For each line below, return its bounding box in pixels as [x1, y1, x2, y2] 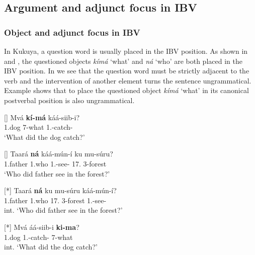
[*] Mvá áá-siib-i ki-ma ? [4, 221, 79, 232]
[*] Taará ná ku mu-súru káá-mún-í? [4, 185, 117, 196]
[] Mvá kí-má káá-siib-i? [4, 112, 80, 122]
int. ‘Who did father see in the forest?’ [4, 205, 123, 215]
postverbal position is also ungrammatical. [4, 95, 135, 105]
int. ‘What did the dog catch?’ [4, 241, 98, 252]
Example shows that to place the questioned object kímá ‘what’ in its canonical [4, 85, 249, 96]
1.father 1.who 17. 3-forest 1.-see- [4, 195, 107, 205]
